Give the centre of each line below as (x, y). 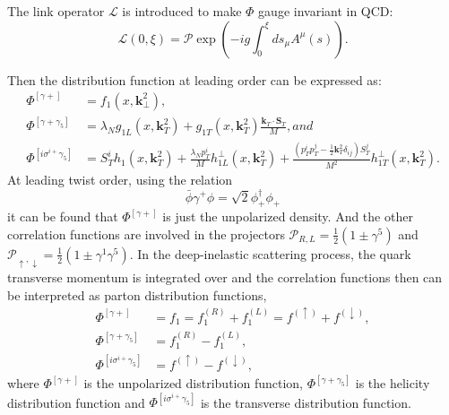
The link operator (56, 11)
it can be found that (63, 216)
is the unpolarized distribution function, (193, 383)
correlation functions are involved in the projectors (146, 233)
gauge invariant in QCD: (326, 11)
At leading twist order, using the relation (120, 180)
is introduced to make (182, 11)
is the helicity (393, 383)
